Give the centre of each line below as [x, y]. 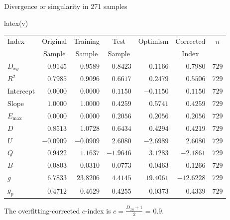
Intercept [21, 91]
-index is [98, 210]
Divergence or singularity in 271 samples [66, 6]
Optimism [153, 41]
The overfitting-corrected [42, 210]
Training [87, 41]
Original [55, 41]
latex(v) [16, 23]
